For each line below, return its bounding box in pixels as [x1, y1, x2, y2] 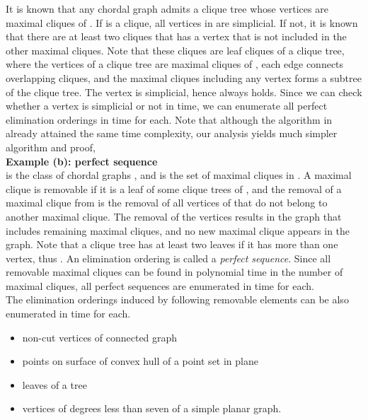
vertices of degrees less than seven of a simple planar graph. [22, 401, 282, 416]
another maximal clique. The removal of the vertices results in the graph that [6, 209, 342, 223]
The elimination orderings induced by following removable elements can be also [6, 292, 349, 307]
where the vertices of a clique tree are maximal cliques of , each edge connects [6, 57, 344, 71]
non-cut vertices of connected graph [22, 329, 178, 344]
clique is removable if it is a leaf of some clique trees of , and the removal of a [6, 181, 342, 196]
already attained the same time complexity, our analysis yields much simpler [6, 126, 338, 141]
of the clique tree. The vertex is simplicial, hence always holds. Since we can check [6, 84, 362, 99]
